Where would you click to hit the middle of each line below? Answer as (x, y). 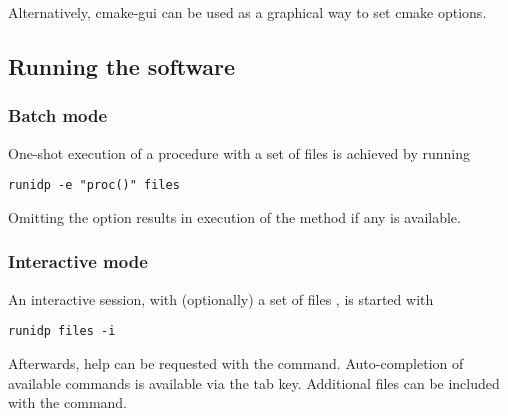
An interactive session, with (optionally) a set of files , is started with (221, 298)
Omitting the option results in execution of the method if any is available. (234, 216)
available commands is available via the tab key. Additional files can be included (254, 382)
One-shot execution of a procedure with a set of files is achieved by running (239, 152)
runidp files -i (62, 331)
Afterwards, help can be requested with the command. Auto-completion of (236, 362)
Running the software (122, 65)
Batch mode (58, 115)
